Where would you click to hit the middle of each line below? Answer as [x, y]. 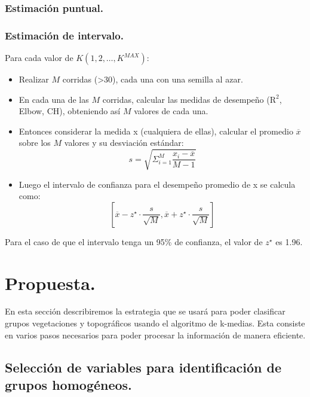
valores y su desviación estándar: [124, 143]
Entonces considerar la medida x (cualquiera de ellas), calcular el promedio [156, 131]
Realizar [34, 79]
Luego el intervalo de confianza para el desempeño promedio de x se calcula [157, 184]
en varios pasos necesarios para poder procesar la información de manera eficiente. [155, 335]
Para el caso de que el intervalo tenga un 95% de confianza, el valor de [134, 241]
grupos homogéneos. [68, 385]
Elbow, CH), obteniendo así [70, 111]
